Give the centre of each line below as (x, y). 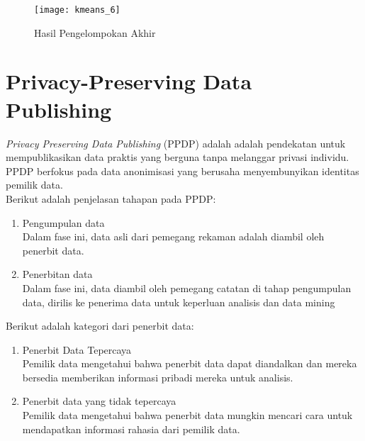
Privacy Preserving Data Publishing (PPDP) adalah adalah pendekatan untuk (176, 143)
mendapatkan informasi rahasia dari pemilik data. (131, 429)
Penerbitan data (57, 274)
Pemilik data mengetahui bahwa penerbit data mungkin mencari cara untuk (187, 415)
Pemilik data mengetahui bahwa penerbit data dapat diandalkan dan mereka (190, 363)
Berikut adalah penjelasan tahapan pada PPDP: (111, 198)
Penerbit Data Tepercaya (77, 349)
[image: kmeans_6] (77, 10)
